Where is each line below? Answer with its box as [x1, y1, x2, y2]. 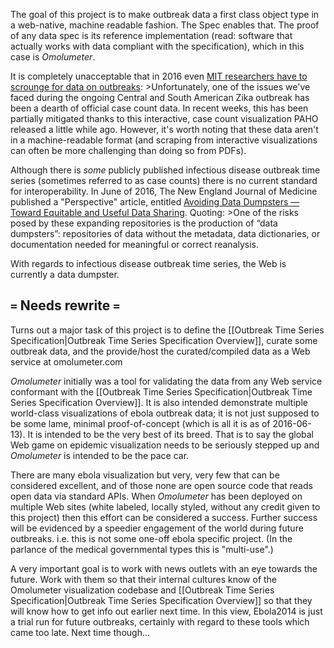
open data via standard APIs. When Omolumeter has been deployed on [10, 490, 303, 502]
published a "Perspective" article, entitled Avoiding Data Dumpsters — [10, 196, 300, 208]
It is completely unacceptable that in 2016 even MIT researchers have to [10, 70, 308, 82]
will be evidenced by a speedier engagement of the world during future [10, 522, 304, 534]
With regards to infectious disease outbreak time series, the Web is [10, 258, 287, 269]
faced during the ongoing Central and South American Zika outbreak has [10, 92, 310, 103]
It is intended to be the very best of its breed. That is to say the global [27, 428, 314, 440]
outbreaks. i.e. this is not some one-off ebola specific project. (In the [10, 532, 293, 544]
